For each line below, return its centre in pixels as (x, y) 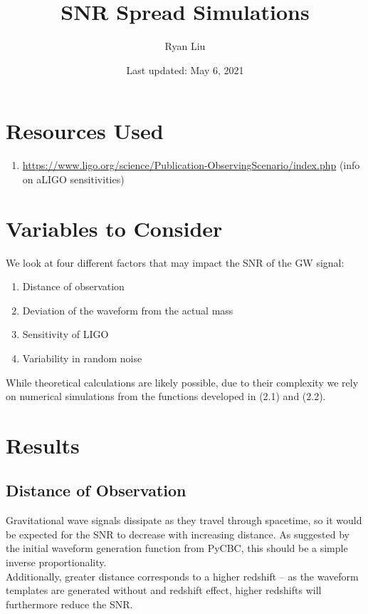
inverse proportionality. (56, 562)
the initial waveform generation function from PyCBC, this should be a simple (177, 548)
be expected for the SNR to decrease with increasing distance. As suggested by (178, 534)
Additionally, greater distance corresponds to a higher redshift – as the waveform (182, 576)
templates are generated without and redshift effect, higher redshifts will (164, 590)
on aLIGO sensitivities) (73, 179)
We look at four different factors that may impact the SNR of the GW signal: (175, 262)
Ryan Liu (185, 46)
